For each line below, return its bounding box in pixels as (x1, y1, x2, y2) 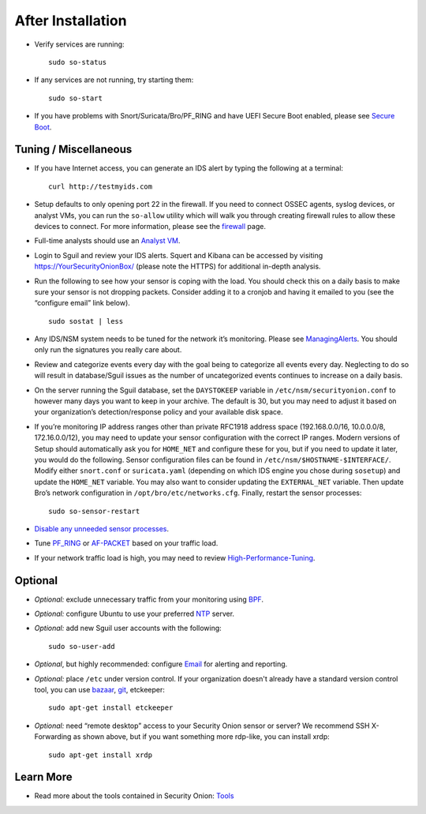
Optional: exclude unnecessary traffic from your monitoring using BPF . (34, 595, 264, 604)
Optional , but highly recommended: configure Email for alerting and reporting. (34, 659, 288, 669)
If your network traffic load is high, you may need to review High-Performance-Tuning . (34, 553, 316, 562)
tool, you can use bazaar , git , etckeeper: (34, 685, 166, 694)
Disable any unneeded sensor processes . (34, 523, 170, 533)
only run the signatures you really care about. (34, 345, 182, 354)
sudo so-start (48, 93, 103, 103)
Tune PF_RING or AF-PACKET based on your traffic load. (34, 538, 219, 548)
